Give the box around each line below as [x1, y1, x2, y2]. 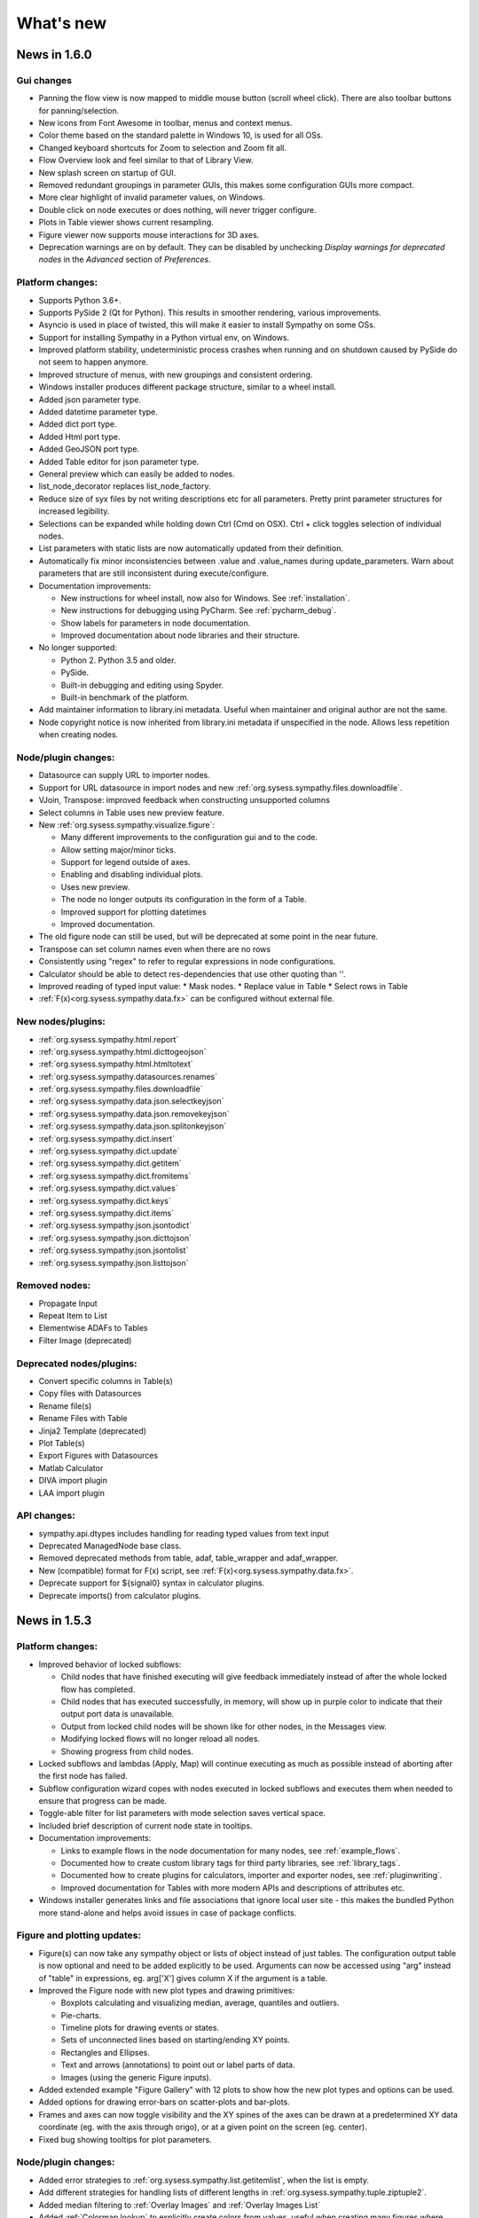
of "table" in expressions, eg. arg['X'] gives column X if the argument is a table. [38, 1972, 328, 1983]
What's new [16, 13, 107, 33]
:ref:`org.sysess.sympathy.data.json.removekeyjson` [38, 1108, 230, 1119]
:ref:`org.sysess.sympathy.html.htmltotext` [38, 1058, 194, 1069]
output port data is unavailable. [60, 1709, 175, 1719]
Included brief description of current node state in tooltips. [38, 1820, 253, 1831]
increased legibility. [38, 506, 110, 516]
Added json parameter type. [38, 394, 142, 405]
